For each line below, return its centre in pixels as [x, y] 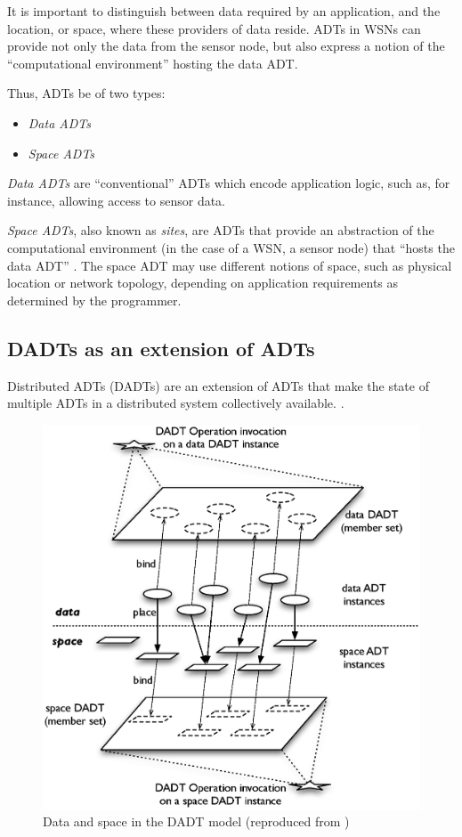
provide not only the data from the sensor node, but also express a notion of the [226, 46]
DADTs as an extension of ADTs [161, 348]
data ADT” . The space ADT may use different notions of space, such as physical [230, 265]
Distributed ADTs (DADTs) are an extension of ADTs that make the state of [218, 385]
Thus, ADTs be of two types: [86, 93]
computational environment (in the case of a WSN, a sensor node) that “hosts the [231, 247]
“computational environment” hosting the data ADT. [153, 63]
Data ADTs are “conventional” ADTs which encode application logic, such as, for [229, 183]
